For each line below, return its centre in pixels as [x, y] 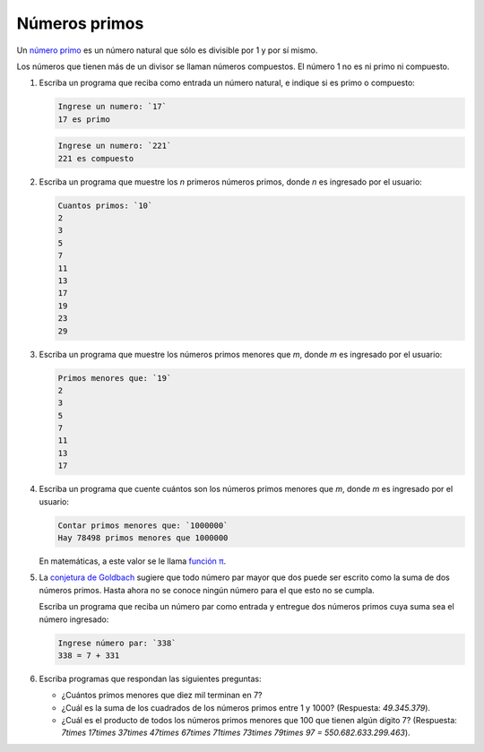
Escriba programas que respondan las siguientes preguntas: [150, 679]
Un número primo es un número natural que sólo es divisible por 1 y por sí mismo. [167, 50]
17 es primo [84, 119]
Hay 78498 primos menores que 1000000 [143, 538]
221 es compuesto [96, 158]
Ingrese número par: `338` [117, 643]
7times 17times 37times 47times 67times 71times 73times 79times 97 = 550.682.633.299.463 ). [236, 733]
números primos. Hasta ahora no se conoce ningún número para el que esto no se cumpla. [207, 590]
